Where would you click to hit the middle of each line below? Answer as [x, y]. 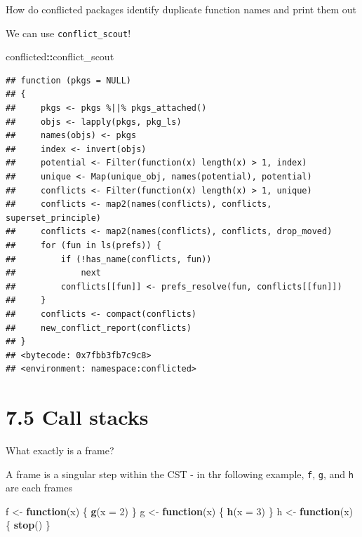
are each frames [39, 488]
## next [54, 273]
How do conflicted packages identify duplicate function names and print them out [181, 9]
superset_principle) [54, 218]
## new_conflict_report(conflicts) [99, 328]
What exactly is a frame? [60, 450]
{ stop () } [28, 525]
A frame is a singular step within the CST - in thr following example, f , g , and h [180, 474]
